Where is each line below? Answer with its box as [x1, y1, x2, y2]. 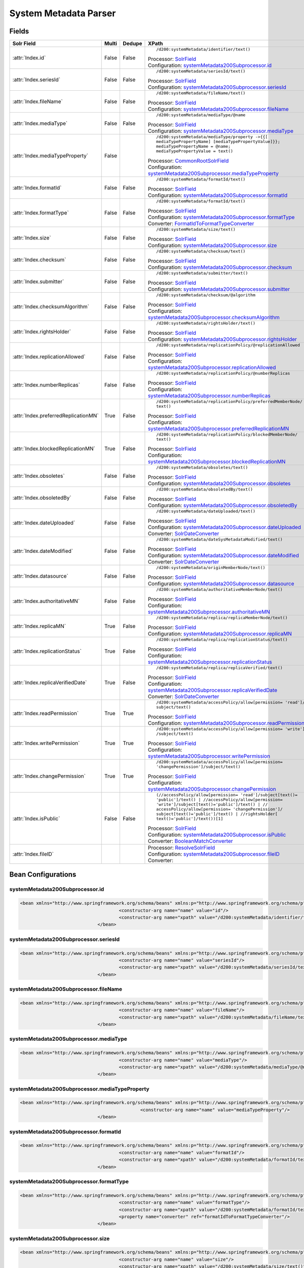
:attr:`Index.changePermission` [12, 772, 86, 780]
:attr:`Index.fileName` [12, 98, 63, 105]
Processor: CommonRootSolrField [147, 157, 229, 164]
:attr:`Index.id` [12, 54, 46, 61]
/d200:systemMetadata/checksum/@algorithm [156, 292, 256, 298]
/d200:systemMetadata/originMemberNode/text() [156, 565, 265, 571]
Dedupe [122, 40, 142, 47]
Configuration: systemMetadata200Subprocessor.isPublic [147, 831, 286, 838]
